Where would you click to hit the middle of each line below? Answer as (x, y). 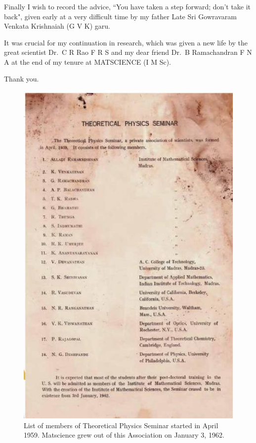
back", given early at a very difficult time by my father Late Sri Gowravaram (120, 16)
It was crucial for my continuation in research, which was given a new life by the (126, 42)
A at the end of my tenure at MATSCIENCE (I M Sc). (87, 61)
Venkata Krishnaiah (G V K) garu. (57, 26)
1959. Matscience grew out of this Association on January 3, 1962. (124, 435)
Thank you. (21, 78)
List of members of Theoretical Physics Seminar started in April (121, 425)
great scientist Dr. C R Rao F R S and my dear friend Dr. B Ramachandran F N (128, 52)
